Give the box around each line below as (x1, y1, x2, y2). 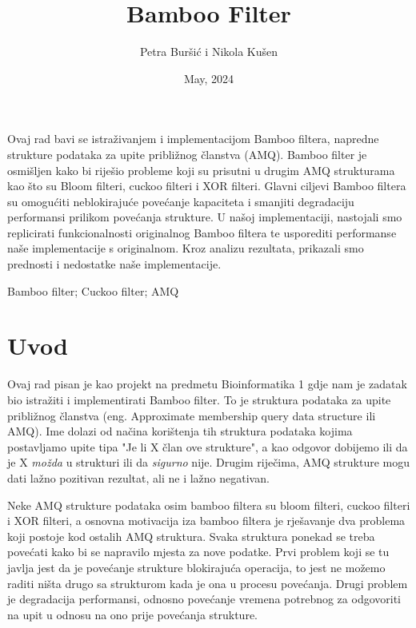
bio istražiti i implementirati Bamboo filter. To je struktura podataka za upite (7, 391, 391, 407)
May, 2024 (183, 70, 234, 86)
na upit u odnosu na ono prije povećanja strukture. (7, 606, 258, 622)
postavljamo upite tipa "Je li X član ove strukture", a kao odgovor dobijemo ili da (7, 438, 408, 455)
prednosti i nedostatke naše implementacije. (7, 256, 222, 272)
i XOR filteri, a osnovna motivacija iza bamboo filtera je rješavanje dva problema (7, 512, 406, 529)
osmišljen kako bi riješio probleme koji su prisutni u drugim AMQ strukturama (7, 161, 395, 178)
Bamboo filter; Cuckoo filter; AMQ (7, 282, 179, 299)
